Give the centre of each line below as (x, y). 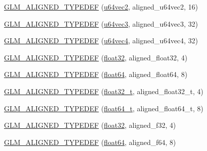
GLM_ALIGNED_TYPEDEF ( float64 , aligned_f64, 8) (90, 142)
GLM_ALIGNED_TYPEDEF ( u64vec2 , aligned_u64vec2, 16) (101, 7)
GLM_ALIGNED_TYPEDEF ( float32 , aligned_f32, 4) (90, 125)
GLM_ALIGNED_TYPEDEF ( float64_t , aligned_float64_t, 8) (104, 108)
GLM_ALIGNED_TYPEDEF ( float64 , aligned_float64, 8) (96, 74)
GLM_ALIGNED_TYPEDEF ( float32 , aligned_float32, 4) (96, 57)
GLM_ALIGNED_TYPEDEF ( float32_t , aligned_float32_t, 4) (104, 91)
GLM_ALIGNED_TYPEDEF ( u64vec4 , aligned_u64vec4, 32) (101, 41)
